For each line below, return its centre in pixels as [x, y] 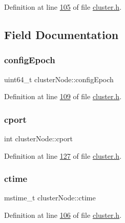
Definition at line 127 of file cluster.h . [63, 155]
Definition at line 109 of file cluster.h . [63, 96]
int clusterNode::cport [38, 138]
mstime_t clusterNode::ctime [50, 198]
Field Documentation [61, 34]
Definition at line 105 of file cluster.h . [63, 7]
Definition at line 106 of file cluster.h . [63, 215]
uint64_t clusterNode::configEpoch [59, 79]
